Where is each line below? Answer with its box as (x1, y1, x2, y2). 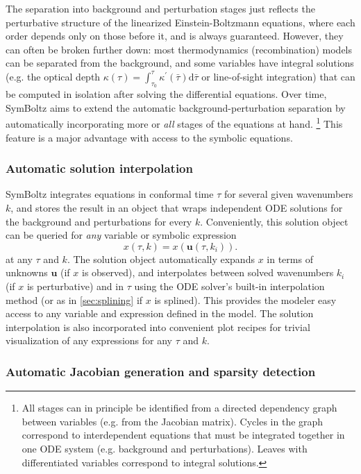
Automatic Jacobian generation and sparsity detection (6, 362, 316, 380)
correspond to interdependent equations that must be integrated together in (22, 428, 345, 442)
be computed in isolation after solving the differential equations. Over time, (6, 87, 327, 101)
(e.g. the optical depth (6, 69, 101, 83)
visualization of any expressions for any (6, 333, 172, 348)
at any (6, 251, 33, 266)
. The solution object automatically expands (67, 251, 255, 266)
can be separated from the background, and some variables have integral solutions (6, 56, 354, 70)
